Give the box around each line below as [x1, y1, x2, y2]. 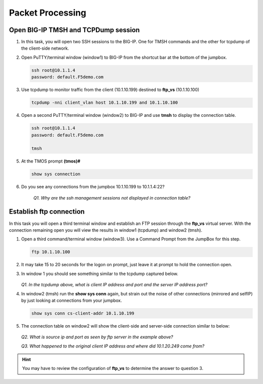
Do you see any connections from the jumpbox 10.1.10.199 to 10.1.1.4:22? [21, 184, 165, 190]
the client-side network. [21, 45, 69, 51]
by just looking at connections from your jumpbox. [21, 297, 122, 303]
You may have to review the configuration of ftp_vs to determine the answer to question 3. [22, 366, 204, 371]
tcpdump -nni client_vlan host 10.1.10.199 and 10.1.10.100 [31, 100, 178, 106]
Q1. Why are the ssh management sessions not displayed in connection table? [33, 195, 191, 201]
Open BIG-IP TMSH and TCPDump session [9, 26, 140, 34]
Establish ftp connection [9, 207, 85, 216]
